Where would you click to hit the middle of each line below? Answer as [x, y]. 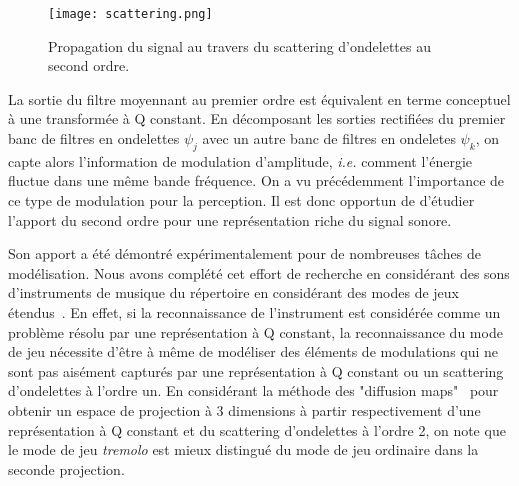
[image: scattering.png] [130, 14]
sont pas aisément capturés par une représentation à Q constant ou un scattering [256, 370]
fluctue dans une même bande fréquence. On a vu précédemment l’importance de [256, 180]
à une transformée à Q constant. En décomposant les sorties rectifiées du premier [257, 118]
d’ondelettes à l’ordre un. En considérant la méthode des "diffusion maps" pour [253, 390]
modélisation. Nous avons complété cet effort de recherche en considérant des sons [259, 272]
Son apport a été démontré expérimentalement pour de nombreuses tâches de [244, 253]
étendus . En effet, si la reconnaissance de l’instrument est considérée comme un [254, 311]
